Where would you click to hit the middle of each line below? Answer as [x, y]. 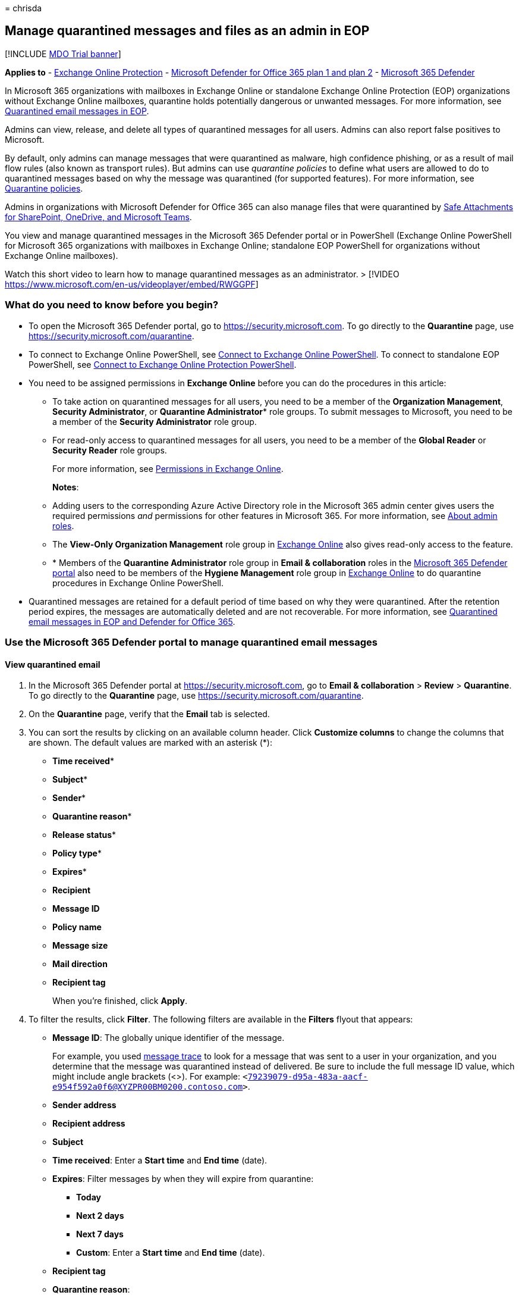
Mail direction [80, 964]
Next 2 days [100, 1216]
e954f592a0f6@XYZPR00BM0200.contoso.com [148, 1087]
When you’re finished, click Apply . [120, 1001]
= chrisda [23, 8]
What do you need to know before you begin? [112, 305]
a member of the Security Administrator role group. [155, 421]
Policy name [77, 927]
